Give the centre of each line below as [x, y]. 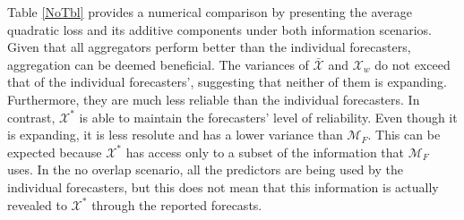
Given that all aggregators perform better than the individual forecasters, [209, 47]
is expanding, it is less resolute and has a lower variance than [175, 135]
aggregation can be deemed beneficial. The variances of [158, 64]
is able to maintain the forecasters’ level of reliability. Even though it [268, 117]
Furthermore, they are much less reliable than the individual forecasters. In [214, 99]
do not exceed [412, 64]
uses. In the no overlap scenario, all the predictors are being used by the [205, 169]
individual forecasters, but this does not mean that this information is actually [223, 186]
